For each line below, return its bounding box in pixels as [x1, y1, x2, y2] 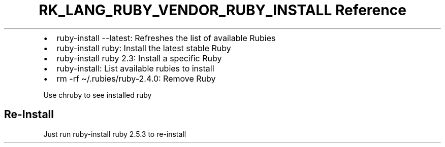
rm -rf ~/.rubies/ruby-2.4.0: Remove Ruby [56, 73, 216, 84]
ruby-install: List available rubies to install [56, 63, 214, 73]
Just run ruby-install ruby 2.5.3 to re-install [43, 129, 186, 138]
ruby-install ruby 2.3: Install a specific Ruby [56, 53, 222, 63]
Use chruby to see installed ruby [43, 90, 152, 99]
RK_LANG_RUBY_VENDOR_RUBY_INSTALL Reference [39, 2, 406, 19]
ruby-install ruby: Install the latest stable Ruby [56, 43, 231, 53]
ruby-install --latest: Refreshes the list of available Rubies [56, 32, 276, 43]
